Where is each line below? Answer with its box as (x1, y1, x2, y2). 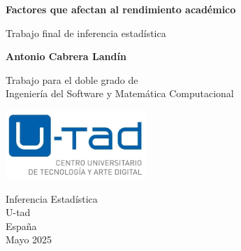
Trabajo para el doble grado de (6, 72, 138, 87)
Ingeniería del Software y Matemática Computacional (6, 86, 234, 101)
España (6, 218, 37, 233)
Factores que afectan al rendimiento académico (6, 2, 236, 16)
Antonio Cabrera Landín (6, 49, 126, 64)
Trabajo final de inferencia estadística (6, 25, 166, 40)
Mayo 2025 (6, 232, 52, 247)
